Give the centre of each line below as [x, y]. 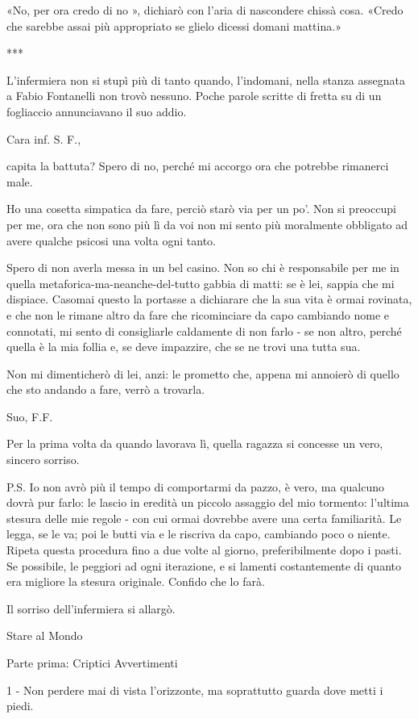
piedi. [20, 706]
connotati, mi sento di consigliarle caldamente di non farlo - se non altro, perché [204, 330]
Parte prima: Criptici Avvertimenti [92, 663]
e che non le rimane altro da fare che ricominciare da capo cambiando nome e [198, 314]
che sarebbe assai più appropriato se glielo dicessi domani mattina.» [174, 25]
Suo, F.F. [30, 416]
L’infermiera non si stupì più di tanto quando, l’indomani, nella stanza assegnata [206, 79]
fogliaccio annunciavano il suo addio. [97, 111]
